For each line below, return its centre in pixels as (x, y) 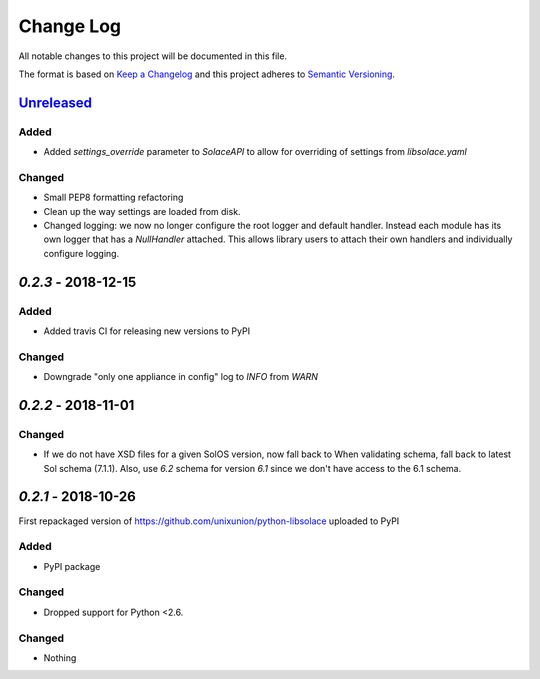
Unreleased (55, 102)
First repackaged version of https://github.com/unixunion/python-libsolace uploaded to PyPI (209, 521)
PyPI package (72, 566)
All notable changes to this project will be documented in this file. (153, 56)
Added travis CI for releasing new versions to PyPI (146, 331)
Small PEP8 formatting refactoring (113, 197)
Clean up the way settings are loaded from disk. (142, 211)
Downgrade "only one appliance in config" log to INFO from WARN (181, 377)
